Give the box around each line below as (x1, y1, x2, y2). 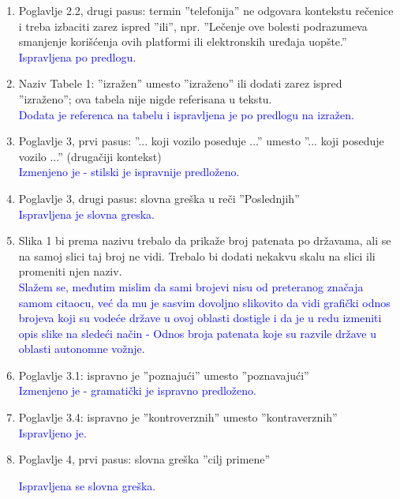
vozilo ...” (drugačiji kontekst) (18, 148, 162, 164)
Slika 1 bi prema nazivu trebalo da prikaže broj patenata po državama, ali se (18, 232, 391, 249)
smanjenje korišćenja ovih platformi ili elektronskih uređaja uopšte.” (18, 33, 347, 50)
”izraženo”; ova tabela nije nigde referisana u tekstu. (18, 90, 272, 107)
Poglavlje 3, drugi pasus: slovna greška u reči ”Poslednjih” (18, 189, 300, 206)
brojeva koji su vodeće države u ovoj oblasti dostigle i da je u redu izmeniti (18, 310, 382, 326)
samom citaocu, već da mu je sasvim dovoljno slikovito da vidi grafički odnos (18, 294, 391, 310)
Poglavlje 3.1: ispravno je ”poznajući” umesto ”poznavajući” (18, 366, 309, 383)
